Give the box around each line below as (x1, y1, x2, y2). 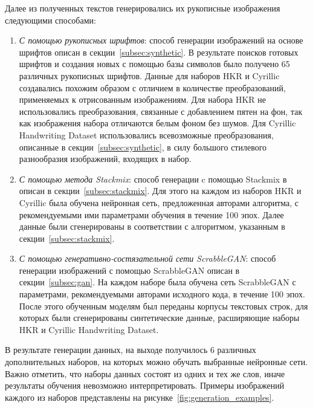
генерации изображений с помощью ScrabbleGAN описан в (19, 264, 240, 276)
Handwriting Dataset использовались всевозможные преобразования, (19, 128, 274, 141)
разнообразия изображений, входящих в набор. (19, 152, 192, 165)
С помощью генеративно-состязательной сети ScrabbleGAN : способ (19, 252, 276, 265)
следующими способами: (5, 13, 96, 26)
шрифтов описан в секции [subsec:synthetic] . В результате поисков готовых (19, 45, 298, 58)
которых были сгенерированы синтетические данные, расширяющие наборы (19, 311, 300, 324)
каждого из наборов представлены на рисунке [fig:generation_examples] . (5, 390, 274, 403)
